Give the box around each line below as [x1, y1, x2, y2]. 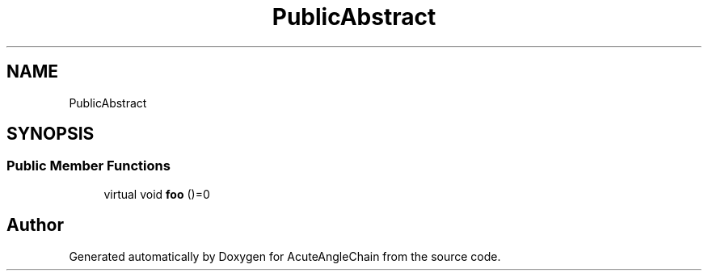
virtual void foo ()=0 [103, 187, 210, 201]
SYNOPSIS [6, 124, 95, 145]
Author [6, 215, 64, 236]
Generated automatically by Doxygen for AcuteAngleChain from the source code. [69, 249, 501, 263]
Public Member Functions [6, 157, 171, 174]
